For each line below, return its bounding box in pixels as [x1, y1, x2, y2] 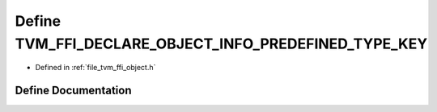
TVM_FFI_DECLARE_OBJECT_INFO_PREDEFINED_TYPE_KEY [15, 35, 428, 52]
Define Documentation [15, 84, 132, 97]
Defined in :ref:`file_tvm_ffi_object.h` [35, 63, 156, 73]
